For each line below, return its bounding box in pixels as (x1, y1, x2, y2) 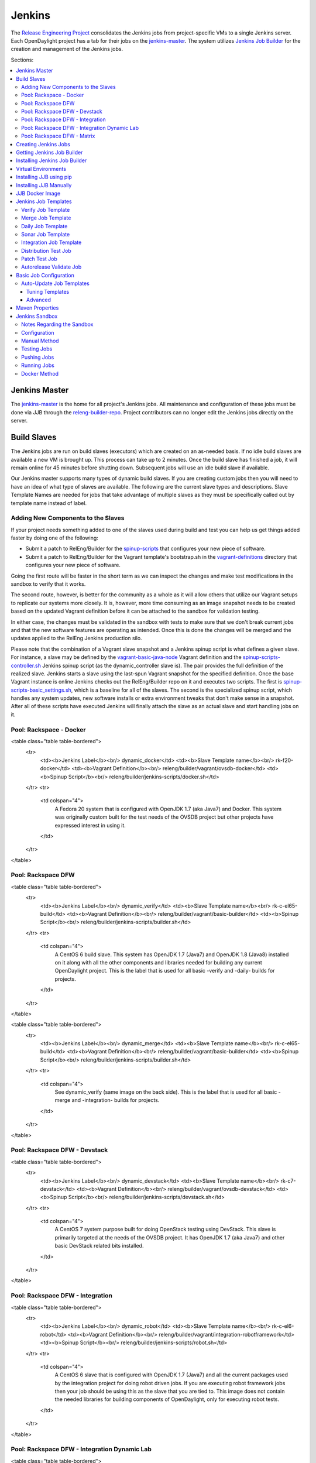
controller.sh (11, 662, 41, 669)
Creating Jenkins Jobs (16, 140, 70, 147)
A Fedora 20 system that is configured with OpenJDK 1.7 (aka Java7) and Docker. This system (54, 805, 282, 812)
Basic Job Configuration (16, 272, 74, 279)
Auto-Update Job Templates (21, 280, 90, 287)
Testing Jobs (21, 345, 53, 352)
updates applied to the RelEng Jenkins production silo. (11, 635, 143, 642)
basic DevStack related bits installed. (54, 1242, 144, 1249)
